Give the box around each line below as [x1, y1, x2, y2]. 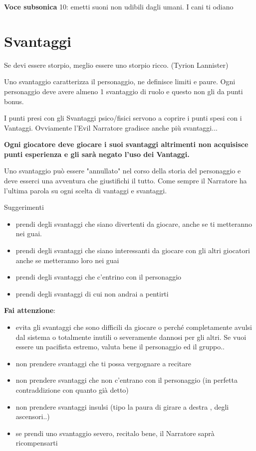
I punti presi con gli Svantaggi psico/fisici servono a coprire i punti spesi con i [4, 113, 242, 123]
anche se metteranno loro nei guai [15, 255, 119, 265]
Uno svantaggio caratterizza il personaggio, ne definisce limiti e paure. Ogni [4, 76, 236, 87]
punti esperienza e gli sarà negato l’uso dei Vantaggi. [4, 149, 190, 159]
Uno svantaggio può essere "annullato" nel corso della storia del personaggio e [4, 165, 241, 176]
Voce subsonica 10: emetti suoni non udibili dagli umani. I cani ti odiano [4, 1, 234, 11]
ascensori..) [15, 411, 50, 422]
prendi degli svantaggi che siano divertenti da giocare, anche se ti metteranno [15, 218, 253, 229]
